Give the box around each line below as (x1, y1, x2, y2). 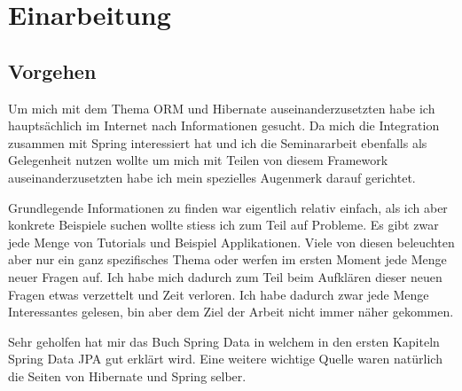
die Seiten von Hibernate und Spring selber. (8, 366, 247, 385)
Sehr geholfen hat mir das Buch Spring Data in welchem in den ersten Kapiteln (8, 332, 440, 350)
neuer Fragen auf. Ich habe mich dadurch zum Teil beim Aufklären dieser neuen (8, 267, 442, 285)
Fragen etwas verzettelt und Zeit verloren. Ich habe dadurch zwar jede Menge (8, 285, 429, 303)
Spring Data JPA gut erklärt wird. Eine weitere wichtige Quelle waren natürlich (8, 349, 442, 368)
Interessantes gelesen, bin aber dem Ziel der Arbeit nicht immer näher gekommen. (8, 302, 454, 321)
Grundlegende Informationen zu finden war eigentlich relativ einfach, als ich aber (8, 198, 448, 216)
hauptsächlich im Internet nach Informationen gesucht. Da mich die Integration (8, 116, 440, 135)
